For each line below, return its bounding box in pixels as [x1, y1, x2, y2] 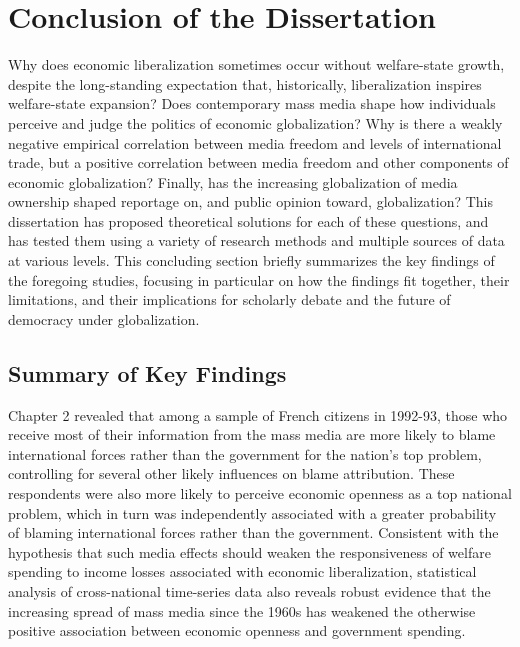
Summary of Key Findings [8, 357, 287, 388]
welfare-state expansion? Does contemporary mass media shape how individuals [8, 93, 496, 114]
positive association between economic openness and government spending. [8, 620, 466, 641]
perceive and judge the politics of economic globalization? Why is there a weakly [8, 112, 503, 133]
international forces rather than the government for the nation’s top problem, [8, 443, 482, 464]
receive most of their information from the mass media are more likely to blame [8, 424, 496, 445]
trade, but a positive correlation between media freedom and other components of [8, 152, 509, 173]
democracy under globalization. [8, 308, 200, 329]
